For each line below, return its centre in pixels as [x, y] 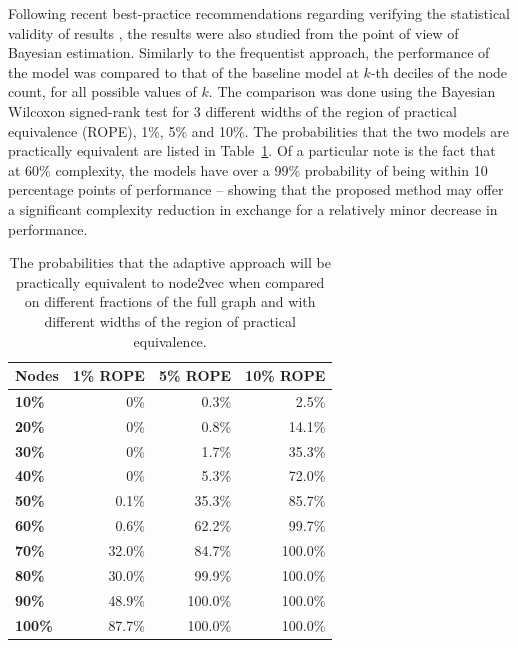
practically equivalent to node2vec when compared [170, 281]
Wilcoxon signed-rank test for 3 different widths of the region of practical [232, 110]
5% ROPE [195, 375]
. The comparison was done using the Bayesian [352, 91]
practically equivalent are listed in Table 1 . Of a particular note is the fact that [252, 150]
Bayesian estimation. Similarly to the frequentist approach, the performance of [249, 52]
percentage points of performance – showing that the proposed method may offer [256, 189]
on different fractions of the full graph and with [170, 301]
